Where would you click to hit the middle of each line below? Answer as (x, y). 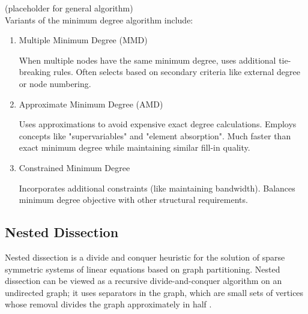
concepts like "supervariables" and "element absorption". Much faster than (155, 135)
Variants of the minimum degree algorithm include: (99, 20)
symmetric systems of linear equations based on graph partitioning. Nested (143, 269)
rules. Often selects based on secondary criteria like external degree (177, 72)
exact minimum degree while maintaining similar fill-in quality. (134, 147)
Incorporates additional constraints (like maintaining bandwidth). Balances (157, 188)
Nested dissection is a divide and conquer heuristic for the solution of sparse (145, 257)
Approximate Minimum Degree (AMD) (91, 104)
